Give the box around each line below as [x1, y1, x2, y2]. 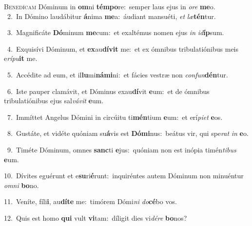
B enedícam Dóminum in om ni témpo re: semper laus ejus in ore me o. [4, 1, 215, 11]
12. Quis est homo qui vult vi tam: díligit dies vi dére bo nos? [4, 212, 187, 223]
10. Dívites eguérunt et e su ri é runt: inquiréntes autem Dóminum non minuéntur [4, 170, 244, 181]
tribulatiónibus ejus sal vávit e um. [4, 95, 104, 106]
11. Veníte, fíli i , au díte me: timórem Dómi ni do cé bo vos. [4, 196, 177, 207]
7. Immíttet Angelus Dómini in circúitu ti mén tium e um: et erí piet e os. [7, 112, 223, 122]
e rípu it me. [4, 53, 38, 63]
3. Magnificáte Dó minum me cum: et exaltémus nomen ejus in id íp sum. [7, 27, 224, 38]
